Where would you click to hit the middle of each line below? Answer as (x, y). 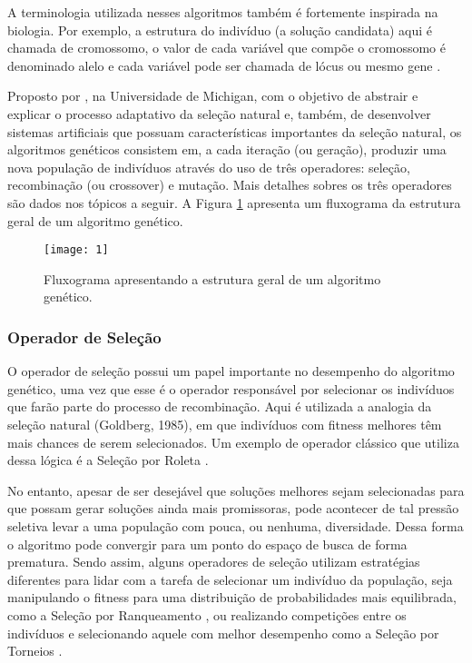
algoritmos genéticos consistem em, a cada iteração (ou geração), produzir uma (227, 149)
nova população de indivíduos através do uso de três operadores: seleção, (209, 167)
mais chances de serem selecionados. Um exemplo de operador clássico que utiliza (233, 442)
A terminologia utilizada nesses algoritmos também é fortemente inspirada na (223, 12)
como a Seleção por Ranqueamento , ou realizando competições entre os (207, 614)
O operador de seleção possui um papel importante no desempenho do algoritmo (231, 371)
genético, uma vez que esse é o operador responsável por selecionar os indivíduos (231, 388)
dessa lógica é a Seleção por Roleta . (108, 460)
